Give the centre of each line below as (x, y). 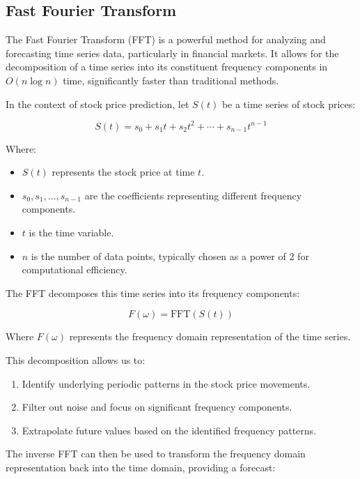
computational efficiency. (75, 269)
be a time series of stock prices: (289, 104)
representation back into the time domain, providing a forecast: (141, 467)
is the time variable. (71, 233)
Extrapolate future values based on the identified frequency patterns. (169, 430)
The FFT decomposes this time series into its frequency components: (153, 292)
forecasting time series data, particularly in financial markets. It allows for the (172, 53)
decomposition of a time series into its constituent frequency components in (167, 67)
